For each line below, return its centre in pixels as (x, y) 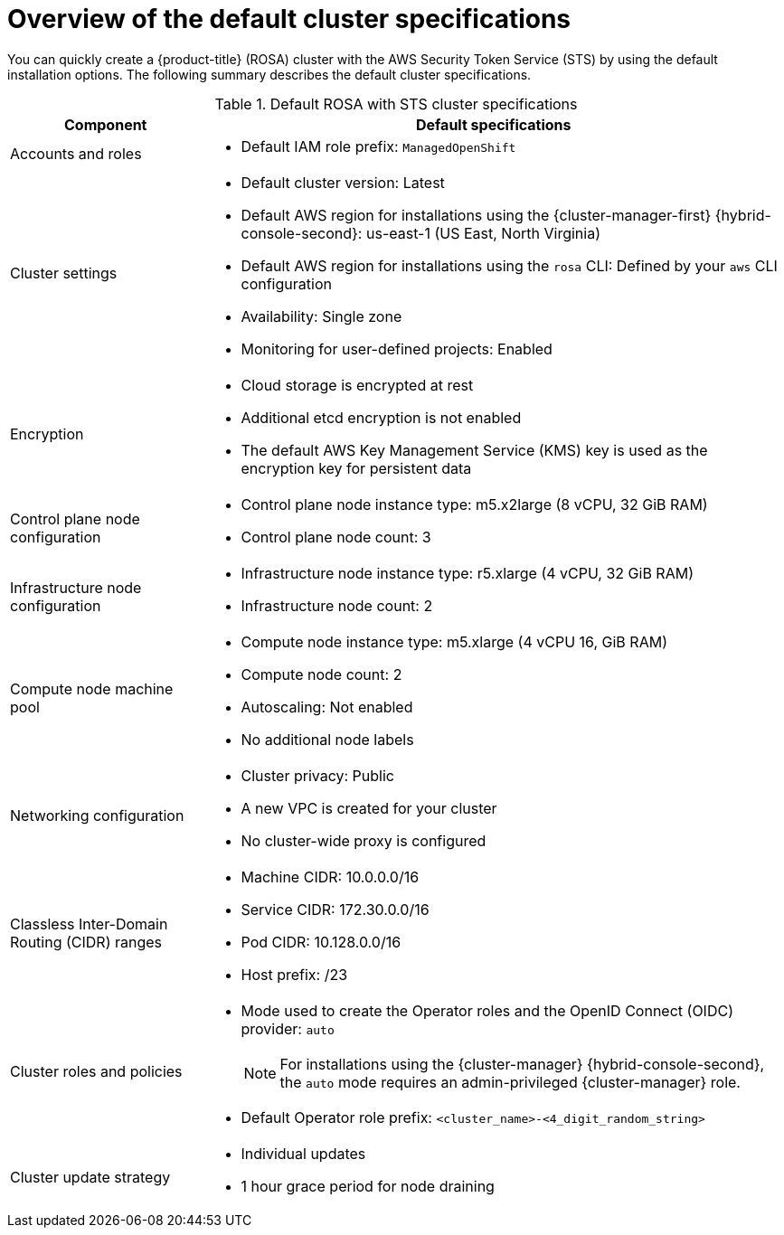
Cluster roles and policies (96, 1071)
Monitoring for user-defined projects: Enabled (397, 349)
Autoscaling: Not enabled (327, 707)
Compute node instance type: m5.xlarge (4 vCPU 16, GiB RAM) (454, 641)
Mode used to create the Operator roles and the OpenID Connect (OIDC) (487, 1010)
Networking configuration (97, 815)
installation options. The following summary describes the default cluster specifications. (269, 74)
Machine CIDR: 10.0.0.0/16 (330, 877)
